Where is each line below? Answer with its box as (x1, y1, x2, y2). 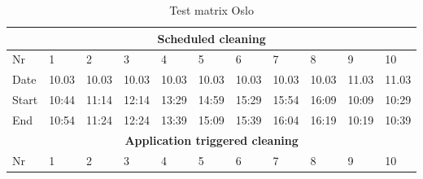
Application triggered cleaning (124, 131, 299, 148)
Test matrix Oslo (169, 2, 254, 18)
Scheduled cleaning (157, 29, 266, 46)
